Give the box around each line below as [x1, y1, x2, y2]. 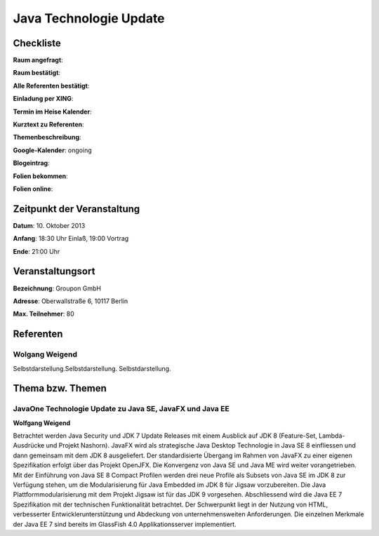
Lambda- [318, 431, 345, 440]
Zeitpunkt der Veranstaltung [13, 203, 140, 215]
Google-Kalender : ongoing [13, 146, 92, 154]
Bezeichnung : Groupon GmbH [13, 284, 102, 293]
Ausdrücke [13, 441, 45, 450]
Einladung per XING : [13, 95, 74, 103]
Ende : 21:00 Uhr [13, 247, 60, 255]
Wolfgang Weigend [13, 418, 71, 427]
